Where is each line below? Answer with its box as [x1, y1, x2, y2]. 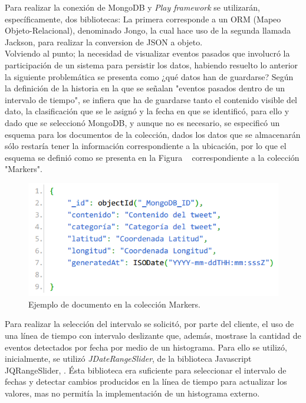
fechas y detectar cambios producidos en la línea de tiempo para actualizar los [5, 375, 287, 388]
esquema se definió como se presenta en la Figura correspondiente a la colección [5, 151, 300, 163]
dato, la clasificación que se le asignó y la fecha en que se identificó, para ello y [5, 105, 289, 117]
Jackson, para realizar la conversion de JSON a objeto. [5, 35, 203, 48]
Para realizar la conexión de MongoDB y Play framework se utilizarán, [5, 1, 260, 13]
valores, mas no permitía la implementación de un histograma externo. [5, 387, 260, 399]
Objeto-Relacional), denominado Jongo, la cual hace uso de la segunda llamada [5, 24, 291, 37]
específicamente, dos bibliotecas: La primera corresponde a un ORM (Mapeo [5, 12, 281, 25]
